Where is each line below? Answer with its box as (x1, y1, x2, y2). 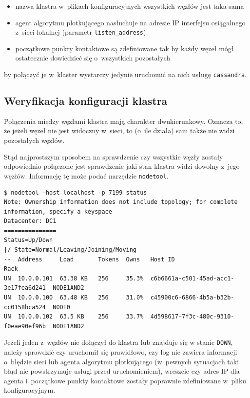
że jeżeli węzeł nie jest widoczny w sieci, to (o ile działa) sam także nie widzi (4, 125, 235, 136)
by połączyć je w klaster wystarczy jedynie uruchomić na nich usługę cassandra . (4, 69, 247, 80)
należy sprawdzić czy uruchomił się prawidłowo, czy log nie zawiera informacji (4, 347, 237, 357)
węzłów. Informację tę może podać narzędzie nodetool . (4, 170, 169, 180)
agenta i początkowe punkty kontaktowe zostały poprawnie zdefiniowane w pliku (4, 375, 247, 385)
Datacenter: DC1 (4, 218, 57, 225)
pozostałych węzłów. (4, 135, 65, 145)
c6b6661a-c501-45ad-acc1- (150, 275, 234, 282)
